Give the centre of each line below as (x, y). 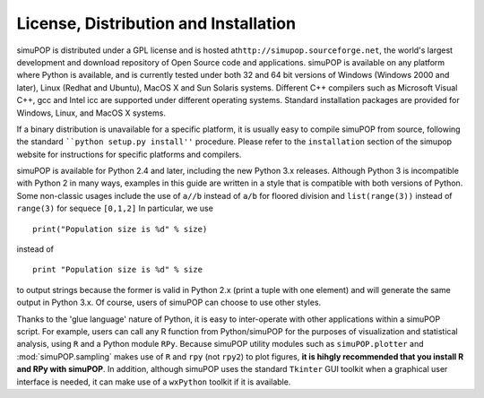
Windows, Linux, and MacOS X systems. (91, 113)
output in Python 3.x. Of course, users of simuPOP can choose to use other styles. (169, 303)
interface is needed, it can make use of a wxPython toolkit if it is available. (154, 382)
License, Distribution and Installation (156, 23)
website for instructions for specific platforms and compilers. (129, 154)
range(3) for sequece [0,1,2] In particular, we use (115, 208)
